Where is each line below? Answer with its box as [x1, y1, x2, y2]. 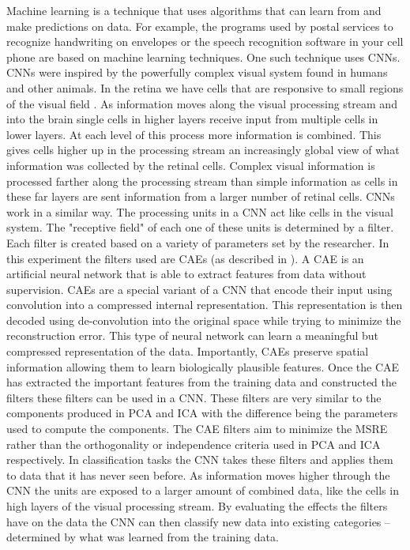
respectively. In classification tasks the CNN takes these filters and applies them [6, 451, 393, 468]
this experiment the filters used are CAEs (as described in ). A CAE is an [6, 250, 364, 266]
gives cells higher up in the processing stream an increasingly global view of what [6, 141, 400, 158]
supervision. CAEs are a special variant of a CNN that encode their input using [6, 281, 393, 297]
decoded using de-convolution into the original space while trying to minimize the [6, 311, 401, 328]
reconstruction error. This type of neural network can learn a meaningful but [6, 327, 379, 344]
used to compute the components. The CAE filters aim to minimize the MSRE [6, 420, 388, 437]
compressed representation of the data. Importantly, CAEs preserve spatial [6, 343, 369, 360]
